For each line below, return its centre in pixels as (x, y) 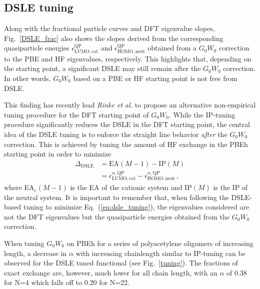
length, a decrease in (35, 253)
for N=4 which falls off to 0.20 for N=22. (67, 282)
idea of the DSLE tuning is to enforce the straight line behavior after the (116, 134)
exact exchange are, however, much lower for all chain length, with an (111, 272)
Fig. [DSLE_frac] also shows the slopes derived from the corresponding (114, 38)
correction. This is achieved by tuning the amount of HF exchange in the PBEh (126, 144)
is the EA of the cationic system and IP (131, 187)
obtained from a (172, 48)
